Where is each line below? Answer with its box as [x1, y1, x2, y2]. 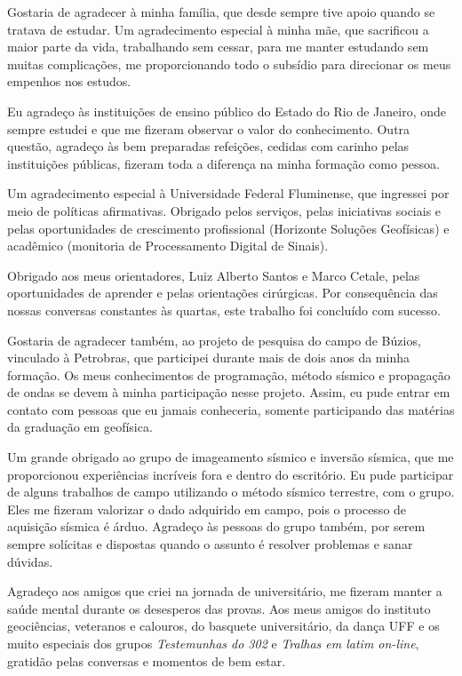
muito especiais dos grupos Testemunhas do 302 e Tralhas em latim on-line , [7, 634, 419, 652]
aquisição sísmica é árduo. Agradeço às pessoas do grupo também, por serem [7, 517, 426, 536]
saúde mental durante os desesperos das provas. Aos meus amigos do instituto [7, 599, 431, 617]
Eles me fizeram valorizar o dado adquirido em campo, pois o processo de [7, 499, 407, 518]
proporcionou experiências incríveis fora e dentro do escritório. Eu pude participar [7, 465, 454, 483]
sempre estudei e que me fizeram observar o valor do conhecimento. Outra [7, 119, 410, 138]
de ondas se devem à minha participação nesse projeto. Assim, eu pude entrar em [7, 383, 450, 402]
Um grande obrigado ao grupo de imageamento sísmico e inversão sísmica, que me [7, 448, 454, 466]
